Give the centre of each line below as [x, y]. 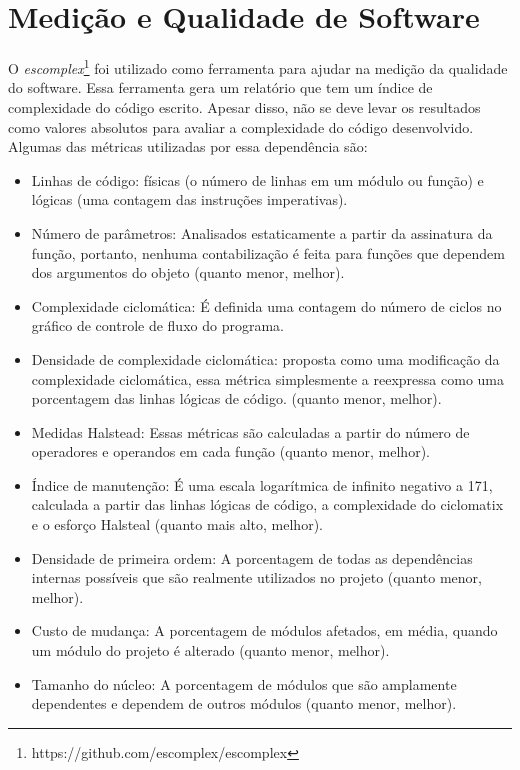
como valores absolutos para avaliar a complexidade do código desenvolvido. [241, 126]
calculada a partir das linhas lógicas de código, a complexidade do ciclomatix [267, 504]
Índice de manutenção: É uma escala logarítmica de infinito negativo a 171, [262, 484]
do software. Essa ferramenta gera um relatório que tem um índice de [220, 87]
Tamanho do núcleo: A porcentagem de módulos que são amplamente [244, 683]
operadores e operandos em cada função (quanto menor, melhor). [230, 451]
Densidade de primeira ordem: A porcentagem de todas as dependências [252, 557]
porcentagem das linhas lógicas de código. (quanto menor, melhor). [236, 398]
